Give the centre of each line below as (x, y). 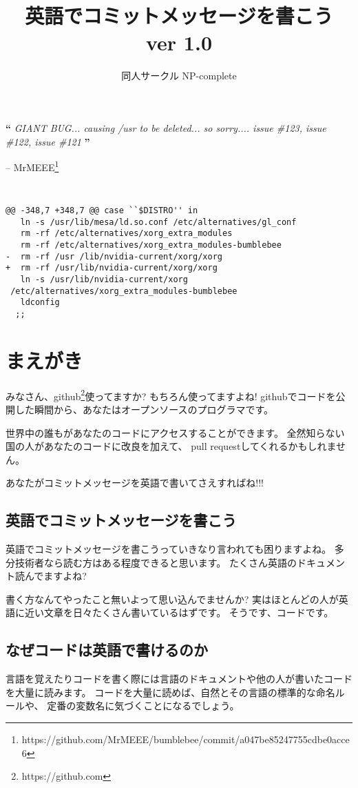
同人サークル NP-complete (179, 76)
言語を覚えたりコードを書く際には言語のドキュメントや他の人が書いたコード (179, 679)
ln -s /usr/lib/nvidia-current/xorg (104, 279)
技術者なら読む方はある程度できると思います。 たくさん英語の (156, 562)
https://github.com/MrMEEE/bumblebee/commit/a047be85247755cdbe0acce (186, 739)
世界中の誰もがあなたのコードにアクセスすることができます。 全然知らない (175, 432)
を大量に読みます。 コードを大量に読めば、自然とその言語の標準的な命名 (170, 692)
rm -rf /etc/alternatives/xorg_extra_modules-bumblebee (151, 245)
